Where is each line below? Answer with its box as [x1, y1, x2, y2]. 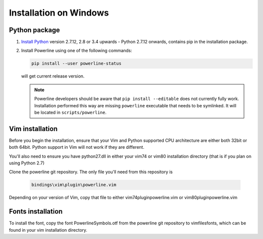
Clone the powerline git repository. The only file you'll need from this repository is [9, 169, 173, 175]
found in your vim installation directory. [9, 227, 88, 233]
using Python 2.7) [9, 160, 45, 166]
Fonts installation [9, 207, 63, 216]
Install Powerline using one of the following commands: [21, 48, 132, 54]
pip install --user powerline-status [31, 61, 122, 66]
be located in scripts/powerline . [34, 109, 107, 115]
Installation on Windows [9, 7, 109, 18]
